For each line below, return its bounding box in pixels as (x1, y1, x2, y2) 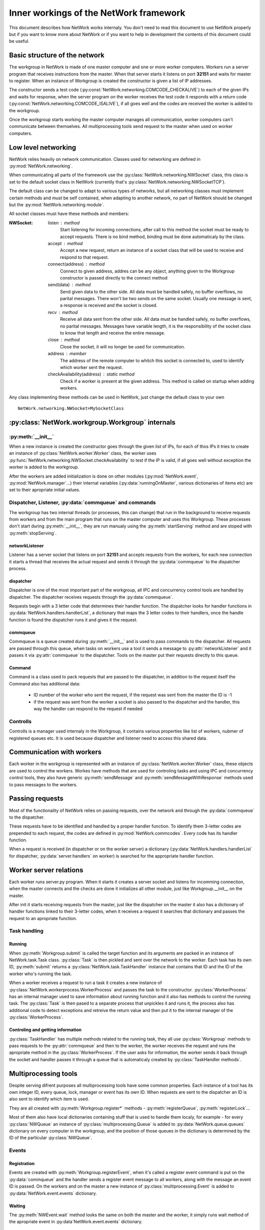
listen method (48, 219, 80, 226)
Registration (9, 1160, 35, 1166)
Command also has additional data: (9, 680, 80, 686)
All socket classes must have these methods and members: (9, 211, 130, 216)
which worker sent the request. (60, 364, 123, 370)
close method (48, 337, 80, 343)
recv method (48, 309, 78, 315)
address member (48, 351, 87, 357)
